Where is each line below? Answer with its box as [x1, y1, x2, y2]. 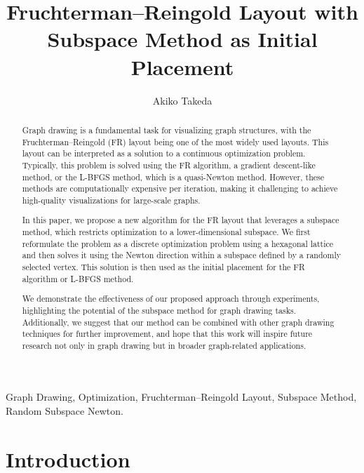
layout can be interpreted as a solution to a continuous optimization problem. [22, 147, 306, 159]
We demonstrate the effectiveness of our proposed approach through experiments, [22, 293, 320, 305]
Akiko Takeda [152, 93, 213, 107]
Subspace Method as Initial [47, 25, 318, 53]
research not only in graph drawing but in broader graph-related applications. [22, 339, 306, 351]
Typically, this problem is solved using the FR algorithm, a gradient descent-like [22, 159, 316, 171]
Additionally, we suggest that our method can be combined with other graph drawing [22, 316, 335, 328]
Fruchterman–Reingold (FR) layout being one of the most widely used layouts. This [22, 135, 329, 147]
